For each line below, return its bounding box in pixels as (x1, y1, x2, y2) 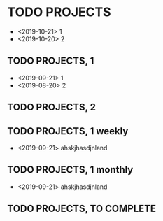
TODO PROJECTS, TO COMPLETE (7, 203, 156, 215)
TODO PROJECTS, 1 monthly (7, 164, 134, 176)
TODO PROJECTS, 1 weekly (7, 125, 129, 137)
